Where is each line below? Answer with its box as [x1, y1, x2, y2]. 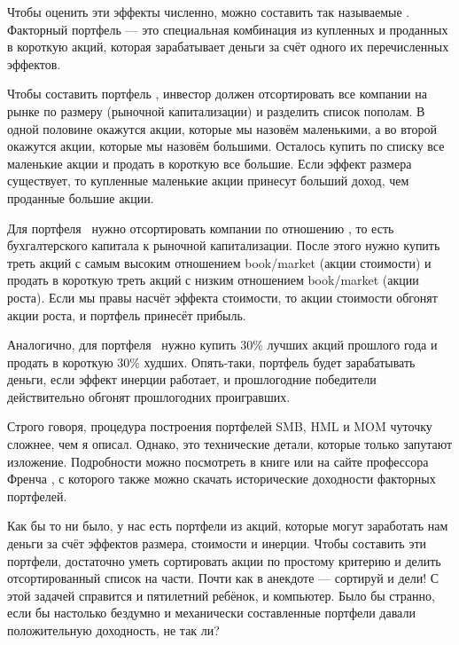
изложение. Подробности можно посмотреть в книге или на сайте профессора [7, 452, 429, 470]
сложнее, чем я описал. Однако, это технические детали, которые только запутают [7, 435, 453, 453]
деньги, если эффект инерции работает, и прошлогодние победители [7, 370, 377, 389]
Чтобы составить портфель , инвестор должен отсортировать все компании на [7, 84, 427, 103]
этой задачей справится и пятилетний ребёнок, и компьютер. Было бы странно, [7, 586, 435, 604]
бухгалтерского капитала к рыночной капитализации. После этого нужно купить [7, 236, 440, 255]
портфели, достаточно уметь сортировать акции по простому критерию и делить [7, 551, 441, 570]
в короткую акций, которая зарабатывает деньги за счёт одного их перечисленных [7, 37, 449, 56]
